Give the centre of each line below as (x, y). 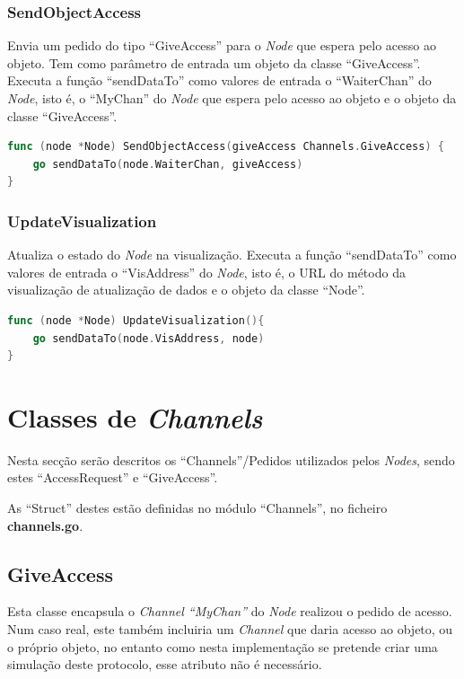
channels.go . (45, 525)
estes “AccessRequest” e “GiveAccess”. (113, 477)
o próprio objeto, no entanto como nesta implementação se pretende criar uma (223, 646)
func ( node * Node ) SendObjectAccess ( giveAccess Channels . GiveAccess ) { (226, 147)
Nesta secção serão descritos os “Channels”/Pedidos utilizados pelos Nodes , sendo (231, 459)
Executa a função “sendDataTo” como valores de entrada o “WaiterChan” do (219, 80)
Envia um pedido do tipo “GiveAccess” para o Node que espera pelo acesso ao (222, 45)
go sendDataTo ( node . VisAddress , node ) (149, 338)
